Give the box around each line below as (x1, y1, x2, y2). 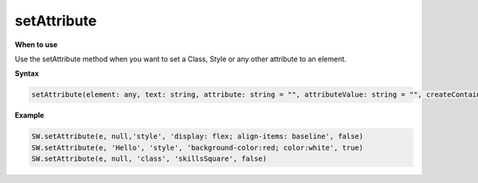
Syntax (14, 68, 39, 79)
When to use (14, 40, 58, 49)
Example (14, 111, 45, 120)
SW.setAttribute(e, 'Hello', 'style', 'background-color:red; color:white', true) (31, 143, 364, 152)
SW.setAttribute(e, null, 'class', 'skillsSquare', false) (31, 154, 267, 163)
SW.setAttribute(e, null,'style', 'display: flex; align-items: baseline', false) (31, 132, 364, 141)
